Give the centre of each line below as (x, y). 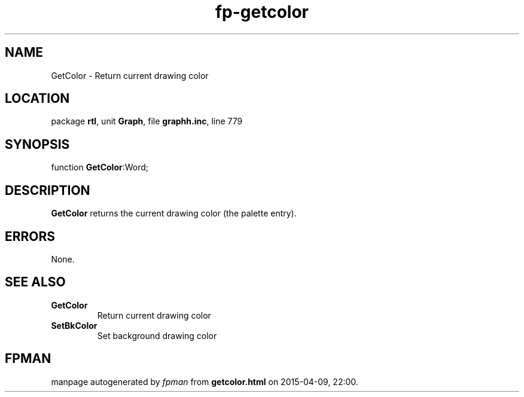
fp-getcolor (262, 12)
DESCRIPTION (48, 190)
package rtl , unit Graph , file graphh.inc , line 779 (147, 121)
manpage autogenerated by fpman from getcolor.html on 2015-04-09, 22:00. (205, 381)
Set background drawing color (157, 335)
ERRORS (30, 236)
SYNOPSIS (37, 144)
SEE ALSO (35, 282)
